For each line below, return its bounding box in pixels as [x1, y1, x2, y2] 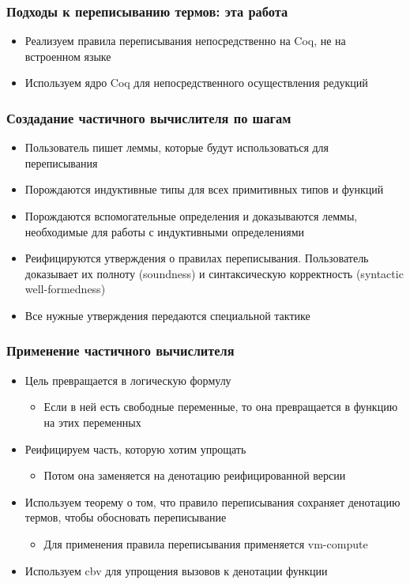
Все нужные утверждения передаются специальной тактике [24, 307, 310, 323]
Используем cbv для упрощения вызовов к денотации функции [24, 562, 328, 578]
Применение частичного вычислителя [6, 341, 235, 360]
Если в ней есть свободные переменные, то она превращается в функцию [43, 398, 398, 415]
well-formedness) [24, 281, 106, 297]
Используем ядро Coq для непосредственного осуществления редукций [24, 74, 368, 91]
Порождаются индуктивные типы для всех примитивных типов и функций [24, 181, 384, 198]
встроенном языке [24, 47, 111, 64]
